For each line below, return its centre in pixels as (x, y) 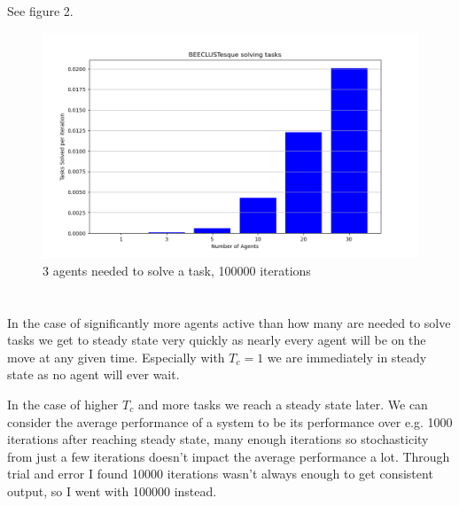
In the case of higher (63, 404)
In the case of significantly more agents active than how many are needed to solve (229, 322)
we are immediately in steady (347, 357)
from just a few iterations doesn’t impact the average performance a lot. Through (229, 456)
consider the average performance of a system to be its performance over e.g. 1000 (230, 421)
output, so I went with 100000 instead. (112, 490)
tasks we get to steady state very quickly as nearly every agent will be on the (217, 340)
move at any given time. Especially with (116, 357)
